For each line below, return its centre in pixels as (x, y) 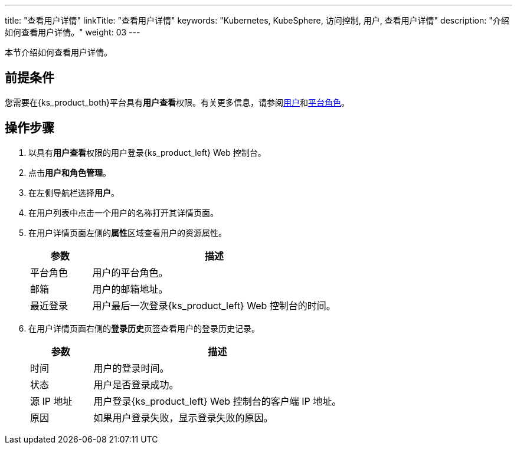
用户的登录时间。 (131, 368)
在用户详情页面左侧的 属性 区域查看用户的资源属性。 (127, 232)
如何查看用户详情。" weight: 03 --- (73, 32)
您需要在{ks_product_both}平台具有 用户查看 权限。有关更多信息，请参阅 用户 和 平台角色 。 (177, 102)
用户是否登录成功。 (136, 384)
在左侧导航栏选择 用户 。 (74, 192)
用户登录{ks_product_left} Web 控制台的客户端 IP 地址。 (217, 401)
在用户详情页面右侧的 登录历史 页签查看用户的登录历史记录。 (144, 328)
